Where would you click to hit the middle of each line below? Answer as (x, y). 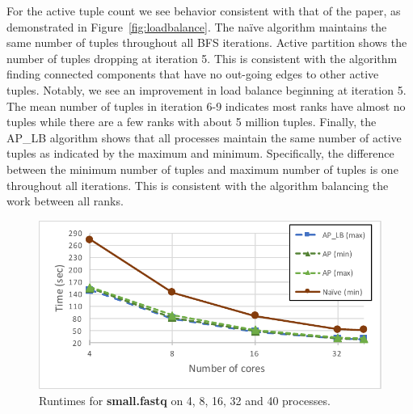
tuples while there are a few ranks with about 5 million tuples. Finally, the (192, 122)
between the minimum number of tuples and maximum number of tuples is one (202, 169)
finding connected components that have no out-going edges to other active (193, 74)
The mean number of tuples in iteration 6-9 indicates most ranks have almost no (206, 106)
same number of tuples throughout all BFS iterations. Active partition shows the (207, 42)
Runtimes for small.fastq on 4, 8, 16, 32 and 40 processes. (185, 400)
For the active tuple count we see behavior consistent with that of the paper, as (204, 11)
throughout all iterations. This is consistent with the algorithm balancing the (198, 185)
